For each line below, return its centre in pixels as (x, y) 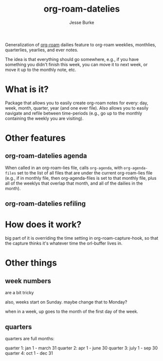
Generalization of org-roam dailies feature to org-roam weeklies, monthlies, (81, 44)
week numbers (28, 281)
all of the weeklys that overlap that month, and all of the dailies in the (74, 183)
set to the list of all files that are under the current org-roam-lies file (85, 173)
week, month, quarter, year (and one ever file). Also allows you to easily (77, 108)
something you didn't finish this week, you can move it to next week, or (76, 64)
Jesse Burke (82, 22)
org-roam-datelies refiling (45, 204)
